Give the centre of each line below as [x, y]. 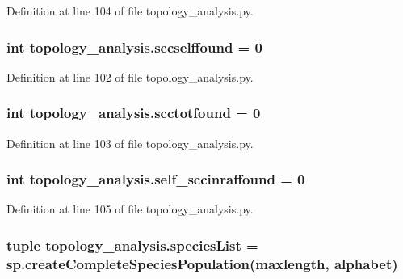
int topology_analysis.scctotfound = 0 [134, 113]
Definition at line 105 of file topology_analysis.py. [130, 209]
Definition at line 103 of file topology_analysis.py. [130, 143]
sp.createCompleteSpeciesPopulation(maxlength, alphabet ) [202, 263]
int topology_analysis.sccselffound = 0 [134, 46]
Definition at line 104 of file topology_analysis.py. [130, 11]
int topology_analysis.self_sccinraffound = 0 [156, 179]
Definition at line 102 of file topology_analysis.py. [130, 76]
